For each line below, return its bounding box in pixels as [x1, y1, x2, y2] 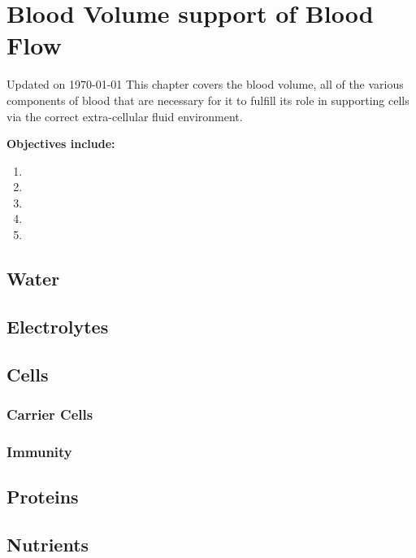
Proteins [6, 484, 79, 509]
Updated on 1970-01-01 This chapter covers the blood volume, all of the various [6, 76, 404, 93]
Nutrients [6, 531, 89, 556]
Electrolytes [6, 313, 109, 338]
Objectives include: [6, 135, 115, 152]
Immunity [6, 441, 72, 461]
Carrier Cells [6, 403, 93, 424]
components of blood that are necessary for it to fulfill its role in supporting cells [6, 91, 409, 108]
